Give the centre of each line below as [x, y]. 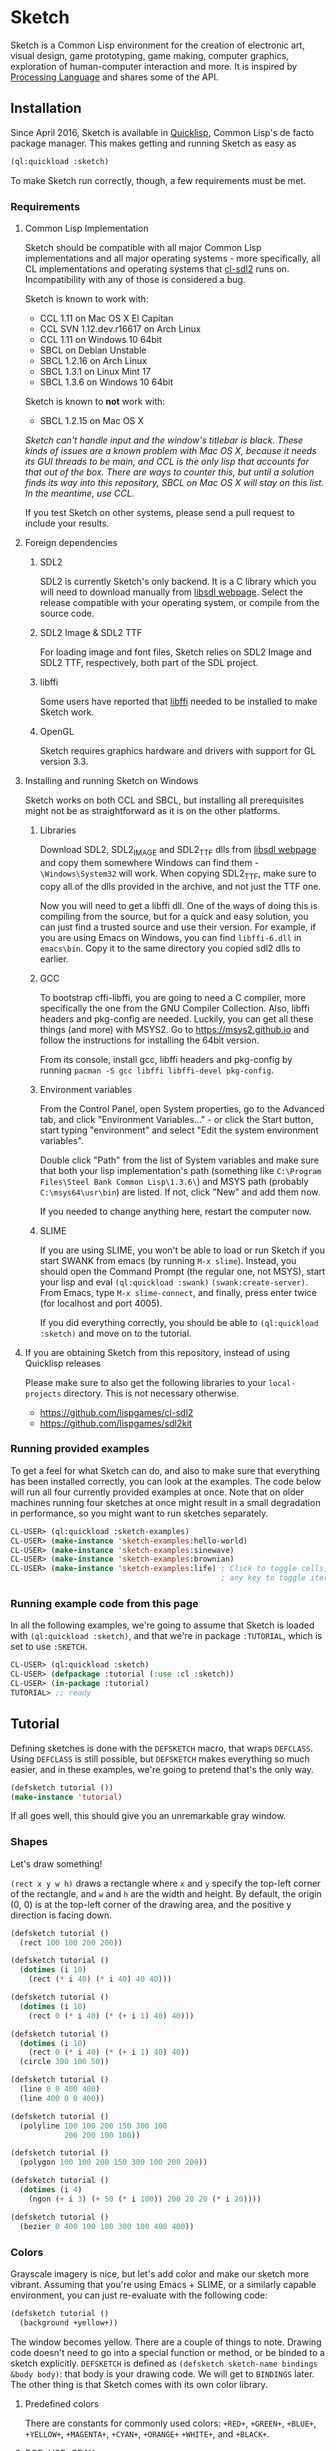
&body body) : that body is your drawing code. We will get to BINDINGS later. [162, 2373]
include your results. [67, 523]
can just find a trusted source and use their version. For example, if [178, 927]
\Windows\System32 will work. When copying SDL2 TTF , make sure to [178, 874]
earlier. [54, 958]
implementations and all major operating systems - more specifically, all [172, 258]
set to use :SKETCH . [49, 1647]
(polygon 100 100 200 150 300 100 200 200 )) [113, 2162]
